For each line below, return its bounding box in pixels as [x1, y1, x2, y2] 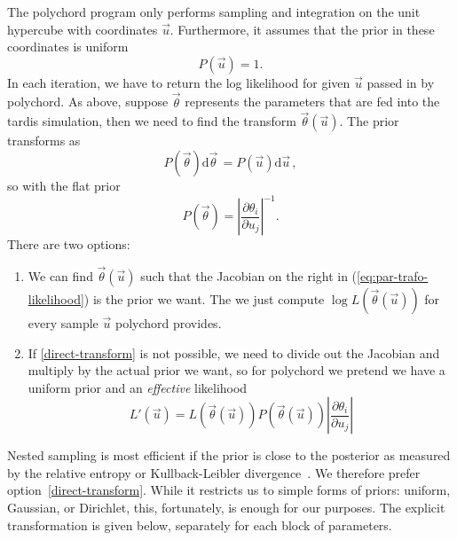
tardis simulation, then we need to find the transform [7, 112, 296, 130]
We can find [28, 266, 93, 285]
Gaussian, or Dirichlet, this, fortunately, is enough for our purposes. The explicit [7, 498, 445, 517]
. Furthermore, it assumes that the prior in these [169, 20, 435, 38]
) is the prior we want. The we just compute [83, 289, 325, 308]
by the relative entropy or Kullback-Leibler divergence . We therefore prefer [7, 463, 421, 481]
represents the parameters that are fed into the [185, 92, 440, 111]
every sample [28, 313, 98, 332]
